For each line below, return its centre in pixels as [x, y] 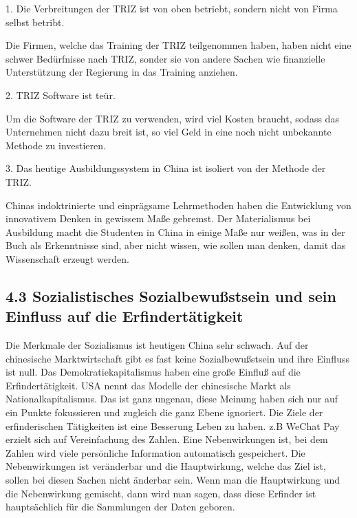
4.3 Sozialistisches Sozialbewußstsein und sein [171, 295]
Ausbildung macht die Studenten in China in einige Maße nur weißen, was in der [175, 231]
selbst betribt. [35, 22]
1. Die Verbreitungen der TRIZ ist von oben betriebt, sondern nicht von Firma [172, 8]
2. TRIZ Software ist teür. [61, 95]
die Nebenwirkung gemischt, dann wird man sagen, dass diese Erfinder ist [161, 493]
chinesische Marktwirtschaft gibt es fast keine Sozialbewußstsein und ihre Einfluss [177, 358]
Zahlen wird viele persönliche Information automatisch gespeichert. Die [155, 452]
